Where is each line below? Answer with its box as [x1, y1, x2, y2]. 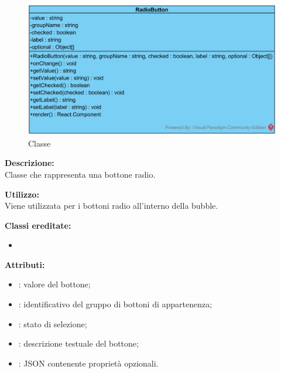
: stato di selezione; [18, 317, 87, 330]
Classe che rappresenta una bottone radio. [5, 168, 156, 180]
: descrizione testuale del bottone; [18, 337, 139, 350]
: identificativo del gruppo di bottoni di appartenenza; [18, 298, 213, 310]
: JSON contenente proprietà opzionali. [18, 357, 159, 369]
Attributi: [5, 258, 45, 270]
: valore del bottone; [18, 278, 91, 290]
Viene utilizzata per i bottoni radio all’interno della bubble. [5, 199, 218, 212]
